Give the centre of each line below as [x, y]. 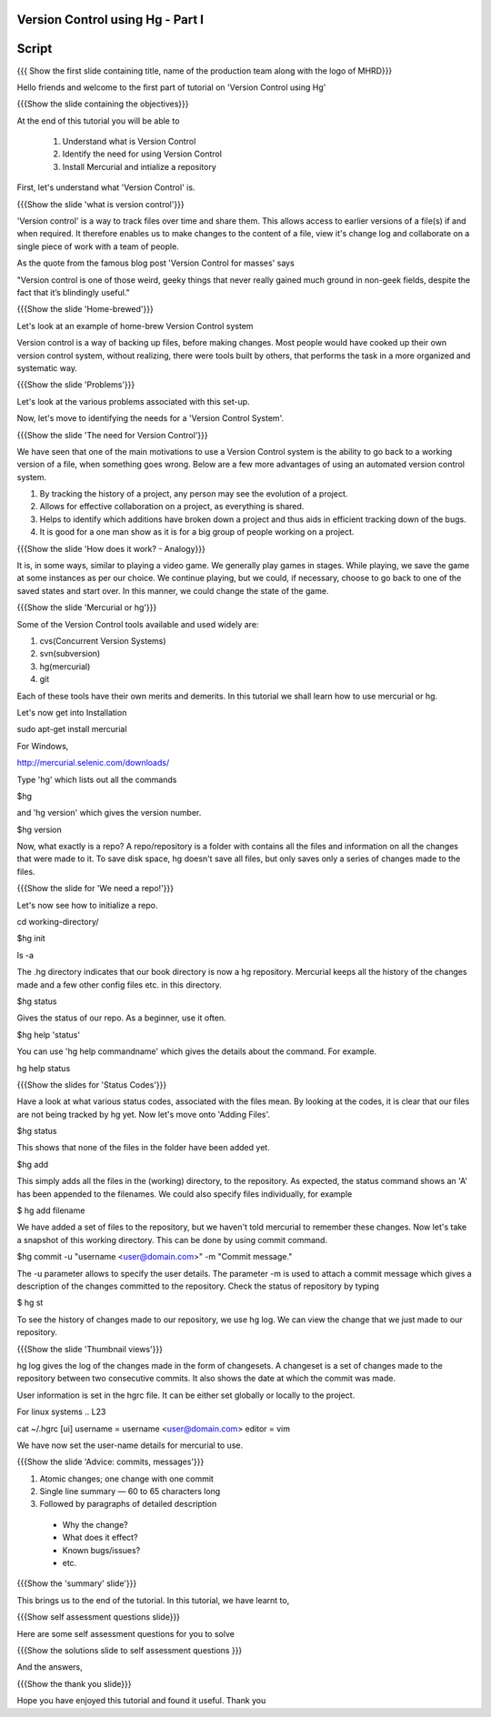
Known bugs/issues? [101, 1550]
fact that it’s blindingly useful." [74, 292]
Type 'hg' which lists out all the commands [97, 779]
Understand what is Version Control [129, 142]
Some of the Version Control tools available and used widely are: [138, 624]
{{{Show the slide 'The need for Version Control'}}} [112, 435]
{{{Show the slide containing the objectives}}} [103, 104]
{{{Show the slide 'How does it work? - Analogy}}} [111, 548]
